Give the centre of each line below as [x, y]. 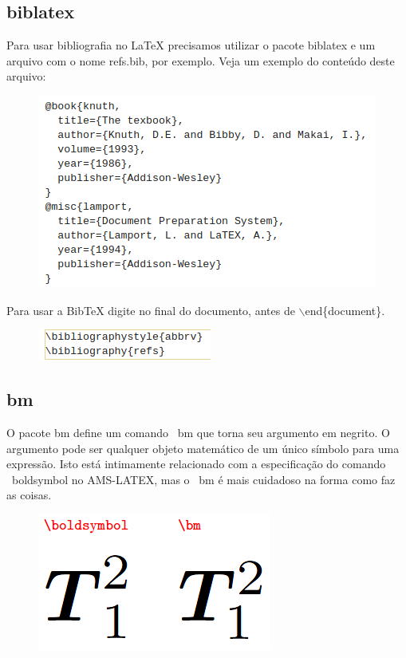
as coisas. [29, 495]
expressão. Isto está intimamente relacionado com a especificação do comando [196, 464]
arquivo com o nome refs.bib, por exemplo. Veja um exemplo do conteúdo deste [201, 60]
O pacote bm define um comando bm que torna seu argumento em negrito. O [198, 432]
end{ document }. [345, 310]
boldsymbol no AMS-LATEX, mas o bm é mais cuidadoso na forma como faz [203, 479]
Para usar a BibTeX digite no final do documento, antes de [151, 310]
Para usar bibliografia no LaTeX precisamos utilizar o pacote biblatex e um [191, 45]
